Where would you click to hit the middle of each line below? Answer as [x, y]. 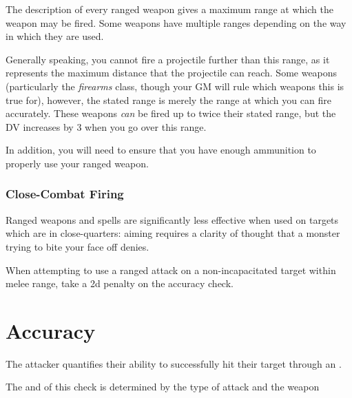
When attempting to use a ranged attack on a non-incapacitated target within [171, 270]
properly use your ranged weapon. [77, 163]
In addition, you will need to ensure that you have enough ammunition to [161, 150]
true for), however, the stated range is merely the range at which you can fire [168, 99]
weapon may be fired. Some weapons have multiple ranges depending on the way [176, 22]
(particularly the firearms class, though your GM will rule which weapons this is [175, 86]
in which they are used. [55, 36]
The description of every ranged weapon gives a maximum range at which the [169, 9]
